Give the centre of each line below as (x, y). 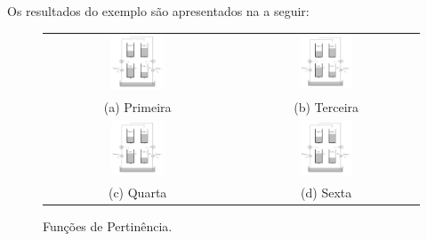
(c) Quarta (137, 192)
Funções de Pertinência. (108, 226)
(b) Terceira (326, 106)
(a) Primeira (137, 106)
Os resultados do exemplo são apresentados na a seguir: (158, 11)
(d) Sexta (326, 192)
